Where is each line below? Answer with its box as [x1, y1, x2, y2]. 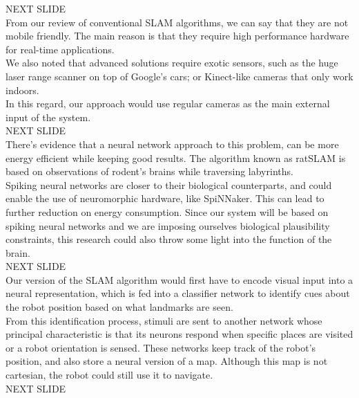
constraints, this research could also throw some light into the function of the [6, 232, 332, 246]
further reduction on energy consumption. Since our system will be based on [6, 204, 329, 219]
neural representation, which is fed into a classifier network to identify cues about [6, 286, 350, 300]
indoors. [6, 82, 39, 97]
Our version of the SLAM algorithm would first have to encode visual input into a [6, 272, 353, 287]
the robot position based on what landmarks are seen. [6, 300, 233, 314]
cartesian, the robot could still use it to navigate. [6, 368, 213, 382]
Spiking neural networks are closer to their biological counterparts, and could [6, 177, 332, 192]
